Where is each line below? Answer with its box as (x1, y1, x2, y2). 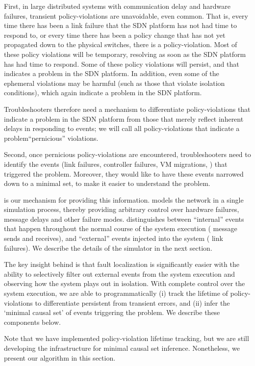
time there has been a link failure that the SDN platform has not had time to (4, 20, 237, 30)
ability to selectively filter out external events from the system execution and (4, 268, 235, 279)
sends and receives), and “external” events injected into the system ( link (4, 233, 223, 243)
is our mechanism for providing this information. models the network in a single (4, 194, 244, 205)
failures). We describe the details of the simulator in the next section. (4, 242, 212, 253)
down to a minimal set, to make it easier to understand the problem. (4, 178, 210, 188)
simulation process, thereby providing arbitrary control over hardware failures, (4, 204, 239, 214)
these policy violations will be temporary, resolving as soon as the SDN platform (4, 49, 246, 59)
